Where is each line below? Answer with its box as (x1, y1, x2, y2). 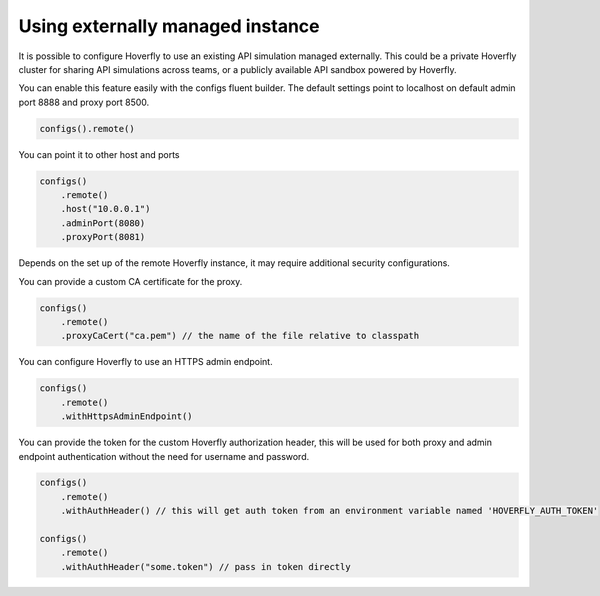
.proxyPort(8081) (60, 231, 146, 243)
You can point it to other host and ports (18, 148, 180, 160)
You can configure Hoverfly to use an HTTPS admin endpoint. (18, 356, 274, 368)
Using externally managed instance (18, 15, 320, 37)
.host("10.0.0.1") (60, 203, 151, 215)
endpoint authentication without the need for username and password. (18, 450, 310, 462)
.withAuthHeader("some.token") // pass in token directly (60, 561, 351, 572)
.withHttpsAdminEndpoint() (60, 411, 194, 422)
